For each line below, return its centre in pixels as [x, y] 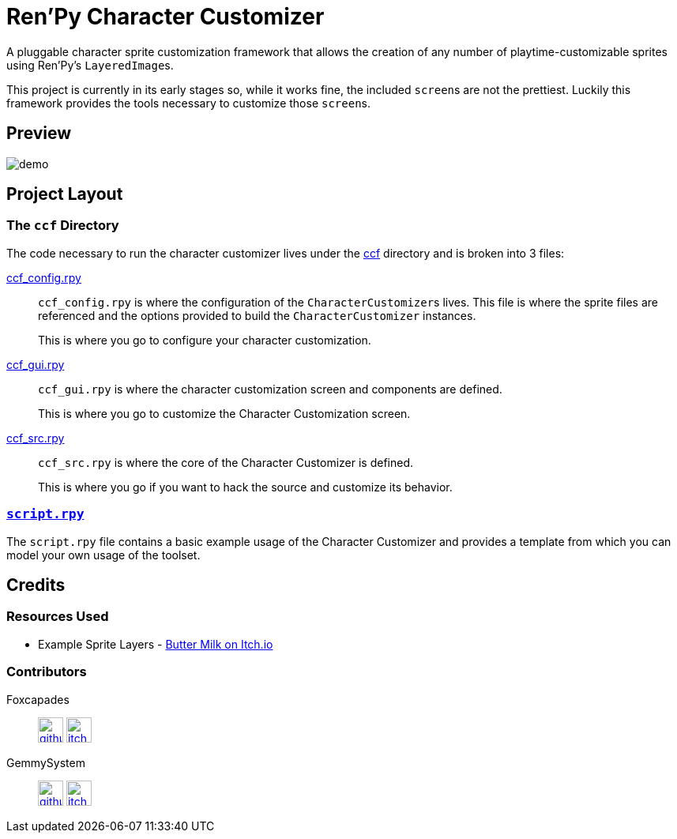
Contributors [47, 672]
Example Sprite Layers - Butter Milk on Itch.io [156, 644]
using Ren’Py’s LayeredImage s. [90, 65]
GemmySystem [46, 762]
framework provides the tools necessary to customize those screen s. [189, 103]
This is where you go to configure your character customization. [205, 340]
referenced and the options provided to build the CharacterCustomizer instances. [257, 315]
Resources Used [58, 617]
